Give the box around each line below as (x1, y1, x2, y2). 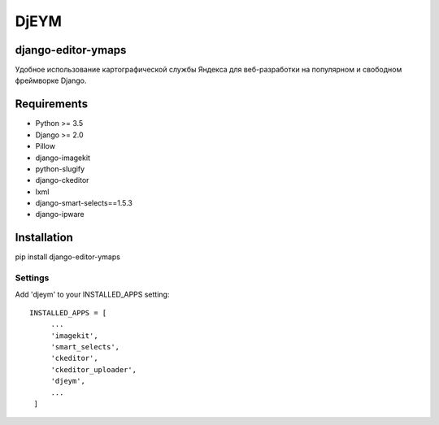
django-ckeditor (35, 176, 89, 185)
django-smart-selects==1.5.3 (35, 198, 133, 208)
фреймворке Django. (15, 76, 87, 85)
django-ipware (35, 210, 85, 219)
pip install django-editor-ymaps (15, 252, 121, 262)
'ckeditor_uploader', (50, 365, 137, 374)
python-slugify (35, 163, 85, 174)
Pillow (35, 141, 56, 151)
